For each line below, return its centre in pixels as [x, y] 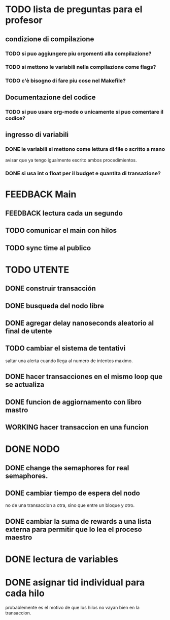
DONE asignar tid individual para [75, 583]
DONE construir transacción [51, 289]
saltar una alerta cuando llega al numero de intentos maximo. [69, 361]
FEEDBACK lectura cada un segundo [64, 213]
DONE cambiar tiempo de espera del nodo [73, 493]
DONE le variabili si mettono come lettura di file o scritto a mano [85, 149]
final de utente [29, 331]
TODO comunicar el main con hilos [61, 231]
